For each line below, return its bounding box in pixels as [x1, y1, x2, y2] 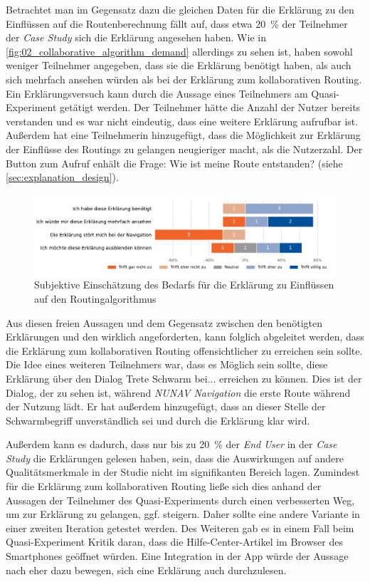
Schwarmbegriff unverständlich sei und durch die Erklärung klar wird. [6, 412, 310, 427]
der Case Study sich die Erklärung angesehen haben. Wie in [6, 30, 266, 45]
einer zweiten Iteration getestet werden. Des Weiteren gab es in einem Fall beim [6, 520, 354, 535]
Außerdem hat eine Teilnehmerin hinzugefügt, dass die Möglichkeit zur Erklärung [6, 128, 361, 142]
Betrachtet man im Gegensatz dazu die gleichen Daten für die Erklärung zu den [6, 2, 354, 16]
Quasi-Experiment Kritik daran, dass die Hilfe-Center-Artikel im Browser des [6, 534, 343, 549]
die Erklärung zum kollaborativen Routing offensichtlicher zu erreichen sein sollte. [6, 343, 363, 358]
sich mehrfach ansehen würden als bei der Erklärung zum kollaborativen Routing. [6, 71, 362, 86]
